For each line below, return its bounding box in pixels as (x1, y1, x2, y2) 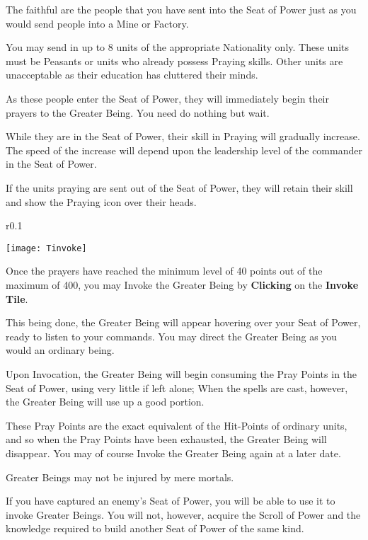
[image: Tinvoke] (6, 243, 87, 253)
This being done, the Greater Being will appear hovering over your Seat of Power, (6, 315, 361, 330)
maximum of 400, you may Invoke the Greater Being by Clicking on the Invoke (6, 277, 359, 292)
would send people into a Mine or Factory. (6, 16, 189, 30)
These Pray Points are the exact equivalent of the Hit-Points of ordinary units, (6, 418, 347, 432)
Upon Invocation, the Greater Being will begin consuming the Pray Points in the (6, 366, 357, 381)
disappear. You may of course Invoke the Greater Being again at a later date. (6, 445, 341, 460)
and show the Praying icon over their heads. (6, 194, 197, 209)
